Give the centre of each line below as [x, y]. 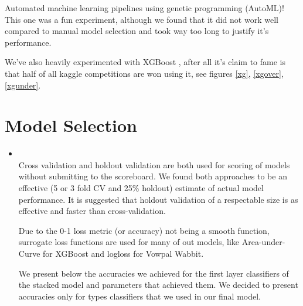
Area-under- [263, 242]
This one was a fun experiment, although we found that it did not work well [142, 19]
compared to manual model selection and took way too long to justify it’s [137, 31]
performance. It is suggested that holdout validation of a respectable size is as [158, 199]
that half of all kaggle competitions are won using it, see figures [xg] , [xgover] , [144, 73]
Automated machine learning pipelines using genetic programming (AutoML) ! [144, 8]
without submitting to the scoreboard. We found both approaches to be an [153, 176]
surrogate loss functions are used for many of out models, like [129, 242]
